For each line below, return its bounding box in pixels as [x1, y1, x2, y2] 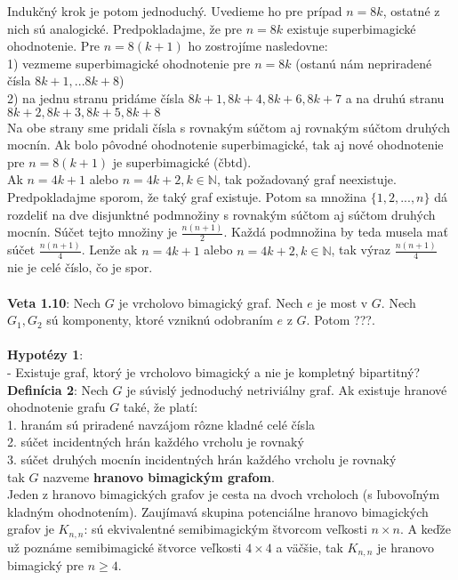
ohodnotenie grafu [7, 398, 106, 416]
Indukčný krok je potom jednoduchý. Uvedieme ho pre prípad [7, 2, 342, 20]
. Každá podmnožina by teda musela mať [223, 222, 448, 241]
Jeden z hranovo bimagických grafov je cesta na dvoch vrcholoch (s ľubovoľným [7, 485, 440, 503]
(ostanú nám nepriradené [295, 53, 432, 72]
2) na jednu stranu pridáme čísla [7, 88, 184, 107]
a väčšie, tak [276, 537, 343, 556]
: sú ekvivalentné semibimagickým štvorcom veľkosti [84, 520, 367, 538]
